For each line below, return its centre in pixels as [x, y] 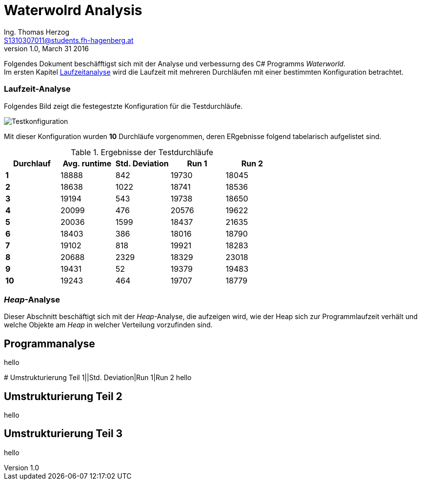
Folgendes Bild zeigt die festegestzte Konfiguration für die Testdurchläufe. [123, 106]
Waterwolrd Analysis [73, 10]
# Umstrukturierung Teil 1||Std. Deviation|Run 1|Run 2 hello [98, 378]
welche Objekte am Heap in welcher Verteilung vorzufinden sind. [108, 325]
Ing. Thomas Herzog [37, 32]
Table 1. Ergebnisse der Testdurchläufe [142, 152]
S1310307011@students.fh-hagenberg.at [69, 40]
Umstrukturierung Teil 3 [63, 434]
